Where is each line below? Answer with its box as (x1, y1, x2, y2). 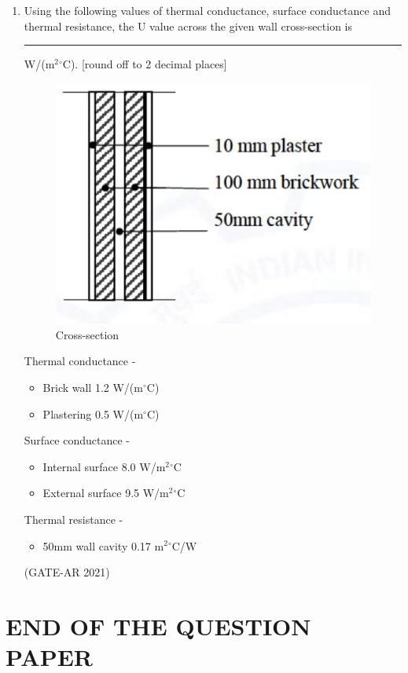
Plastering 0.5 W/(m (42, 405, 144, 422)
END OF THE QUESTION (6, 609, 311, 642)
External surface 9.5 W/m (42, 485, 169, 501)
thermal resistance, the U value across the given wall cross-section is (24, 17, 352, 34)
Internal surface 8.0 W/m (42, 458, 166, 474)
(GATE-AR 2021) (24, 564, 110, 580)
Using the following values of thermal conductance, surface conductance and (24, 2, 391, 18)
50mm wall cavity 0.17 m (42, 537, 164, 554)
